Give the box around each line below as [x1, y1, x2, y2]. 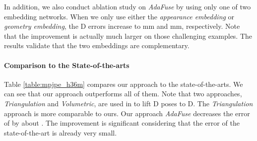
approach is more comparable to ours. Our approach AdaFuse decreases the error [4, 108, 250, 118]
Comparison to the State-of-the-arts [4, 60, 129, 70]
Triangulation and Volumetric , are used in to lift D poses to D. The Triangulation [4, 98, 253, 108]
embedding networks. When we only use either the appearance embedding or [4, 11, 235, 21]
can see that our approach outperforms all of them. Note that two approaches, [4, 88, 242, 99]
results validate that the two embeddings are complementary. [4, 40, 190, 51]
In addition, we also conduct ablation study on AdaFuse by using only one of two [4, 1, 251, 11]
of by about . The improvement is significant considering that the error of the [4, 118, 240, 128]
